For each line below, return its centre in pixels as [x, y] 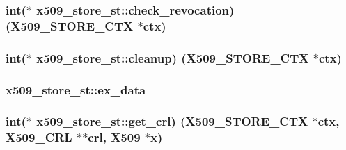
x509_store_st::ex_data [76, 89]
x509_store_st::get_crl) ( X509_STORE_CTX [172, 121]
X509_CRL [39, 137]
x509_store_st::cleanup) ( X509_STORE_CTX [173, 57]
